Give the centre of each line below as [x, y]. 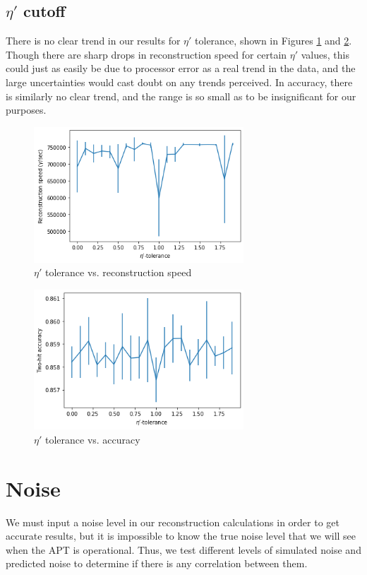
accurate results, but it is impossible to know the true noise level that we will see [181, 536]
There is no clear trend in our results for [93, 41]
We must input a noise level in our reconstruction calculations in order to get [173, 522]
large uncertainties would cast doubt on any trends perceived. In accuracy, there [179, 82]
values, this [325, 54]
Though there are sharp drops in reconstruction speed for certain [146, 54]
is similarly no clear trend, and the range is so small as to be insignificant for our [181, 96]
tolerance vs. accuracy [92, 439]
